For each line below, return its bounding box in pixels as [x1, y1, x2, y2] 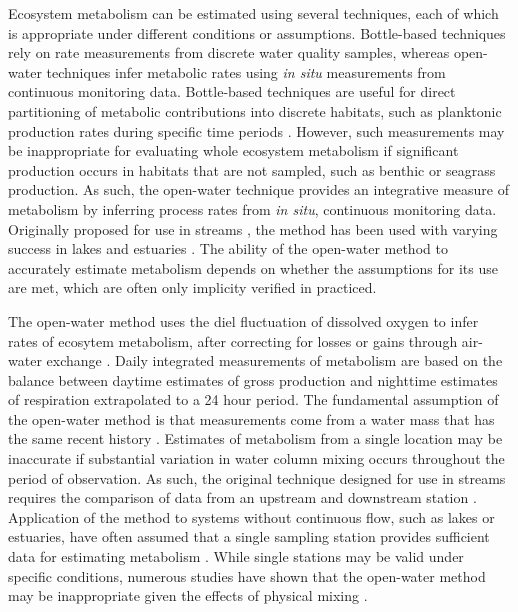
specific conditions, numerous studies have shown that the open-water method [8, 565, 486, 586]
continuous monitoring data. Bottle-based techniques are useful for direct [8, 81, 456, 102]
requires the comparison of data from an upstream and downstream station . [8, 487, 477, 508]
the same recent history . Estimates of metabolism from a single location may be [8, 428, 503, 449]
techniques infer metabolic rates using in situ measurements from [46, 61, 446, 82]
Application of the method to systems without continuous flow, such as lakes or [8, 506, 495, 527]
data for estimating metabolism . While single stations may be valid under [8, 546, 464, 567]
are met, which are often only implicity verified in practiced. [8, 277, 377, 298]
